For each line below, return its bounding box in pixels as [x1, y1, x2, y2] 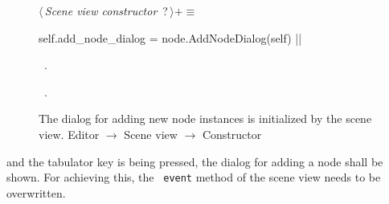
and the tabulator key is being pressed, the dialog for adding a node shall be [6, 153, 383, 169]
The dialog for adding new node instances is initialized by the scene [39, 110, 372, 127]
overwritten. [6, 184, 66, 201]
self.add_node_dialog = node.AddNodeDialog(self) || [39, 29, 302, 46]
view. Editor [39, 125, 100, 142]
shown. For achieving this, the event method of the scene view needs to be [6, 169, 381, 186]
